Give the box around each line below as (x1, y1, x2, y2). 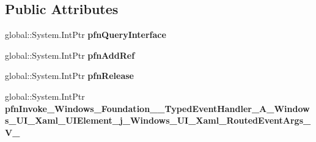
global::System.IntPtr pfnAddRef (5, 48, 135, 61)
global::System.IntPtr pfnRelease (5, 69, 134, 82)
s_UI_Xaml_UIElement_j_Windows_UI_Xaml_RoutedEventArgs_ (5, 114, 311, 127)
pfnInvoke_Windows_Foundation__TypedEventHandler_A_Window (5, 102, 310, 114)
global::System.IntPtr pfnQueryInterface (5, 28, 166, 41)
